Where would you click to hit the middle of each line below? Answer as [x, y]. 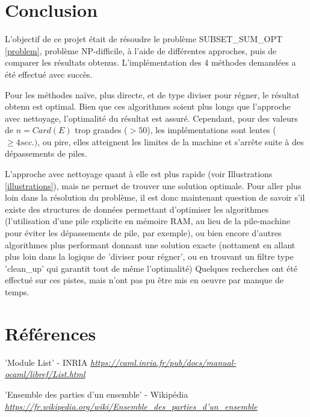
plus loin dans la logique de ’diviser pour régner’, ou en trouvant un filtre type [149, 256]
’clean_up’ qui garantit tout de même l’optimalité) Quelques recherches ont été [151, 268]
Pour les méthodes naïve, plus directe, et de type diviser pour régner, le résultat [152, 94]
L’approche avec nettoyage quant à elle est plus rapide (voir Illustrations [139, 174]
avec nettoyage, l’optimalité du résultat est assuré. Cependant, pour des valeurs [151, 118]
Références [51, 333]
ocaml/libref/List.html [45, 374]
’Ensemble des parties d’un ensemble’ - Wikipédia [97, 394]
